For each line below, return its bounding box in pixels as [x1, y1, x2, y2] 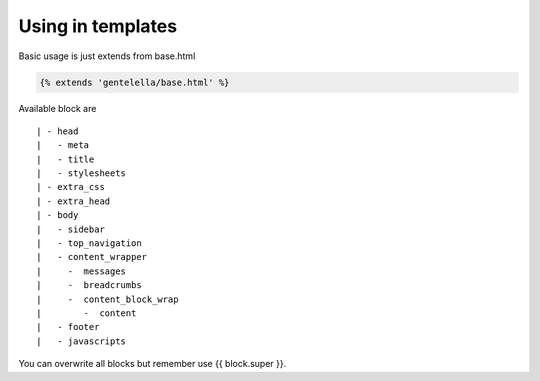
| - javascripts [36, 335, 127, 347]
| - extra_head [36, 195, 111, 207]
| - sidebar [36, 223, 105, 235]
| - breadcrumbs [36, 280, 142, 291]
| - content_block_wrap [36, 293, 179, 305]
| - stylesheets [36, 168, 127, 179]
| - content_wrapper [36, 251, 148, 263]
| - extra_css [36, 181, 105, 193]
